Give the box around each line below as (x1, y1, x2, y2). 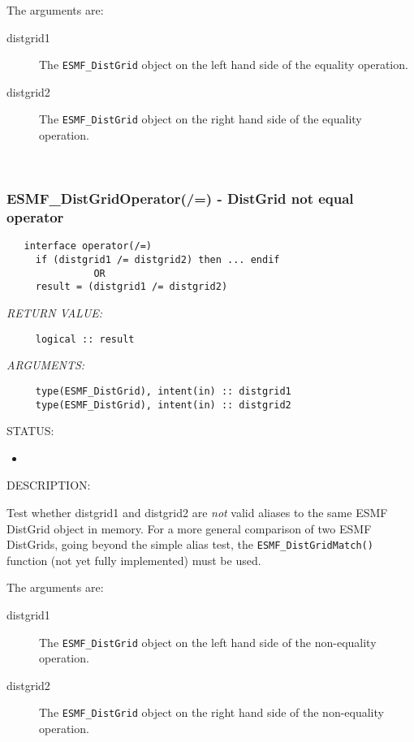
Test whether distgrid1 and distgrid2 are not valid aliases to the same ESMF (6, 503, 388, 520)
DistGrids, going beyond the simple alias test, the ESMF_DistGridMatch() (6, 536, 373, 553)
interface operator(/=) (24, 240, 152, 252)
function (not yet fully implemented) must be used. (6, 551, 261, 568)
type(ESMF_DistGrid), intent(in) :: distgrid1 (35, 385, 291, 397)
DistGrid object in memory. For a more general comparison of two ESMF (6, 520, 372, 537)
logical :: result (35, 333, 135, 345)
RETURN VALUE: (6, 304, 103, 321)
